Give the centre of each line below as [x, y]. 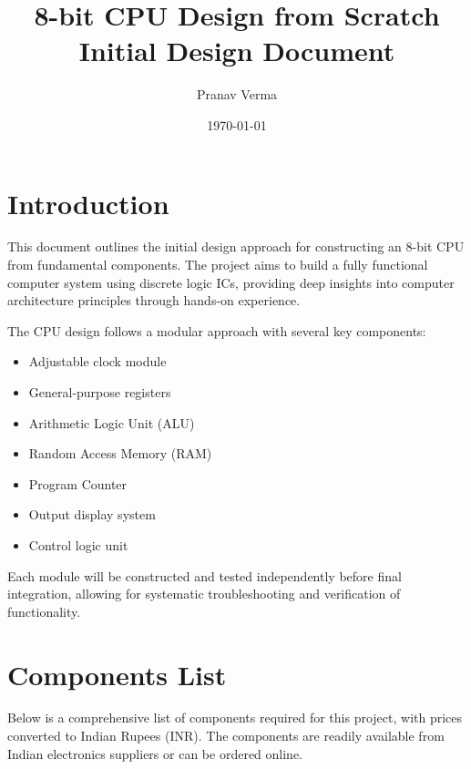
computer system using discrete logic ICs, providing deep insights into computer [231, 282]
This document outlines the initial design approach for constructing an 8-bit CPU [236, 246]
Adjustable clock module [97, 361]
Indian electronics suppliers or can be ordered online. [155, 753]
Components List [117, 674]
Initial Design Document [237, 51]
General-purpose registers [100, 392]
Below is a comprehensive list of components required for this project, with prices [235, 718]
